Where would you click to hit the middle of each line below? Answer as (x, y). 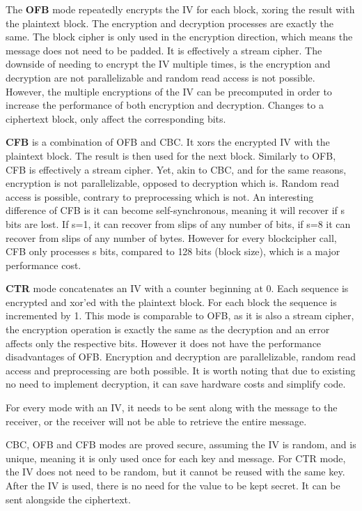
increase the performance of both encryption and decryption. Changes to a (165, 105)
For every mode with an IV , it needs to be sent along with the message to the (172, 407)
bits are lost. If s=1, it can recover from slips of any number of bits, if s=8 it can (178, 223)
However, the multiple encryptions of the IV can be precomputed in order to (169, 91)
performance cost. (44, 265)
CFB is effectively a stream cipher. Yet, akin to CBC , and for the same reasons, (176, 169)
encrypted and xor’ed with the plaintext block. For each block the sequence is (171, 302)
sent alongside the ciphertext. (68, 499)
